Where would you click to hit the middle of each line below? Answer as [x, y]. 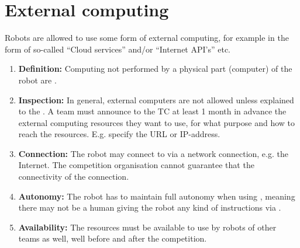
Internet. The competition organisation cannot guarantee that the [136, 165]
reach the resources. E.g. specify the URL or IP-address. [119, 134]
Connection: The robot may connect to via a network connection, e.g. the [153, 153]
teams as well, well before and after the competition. [113, 238]
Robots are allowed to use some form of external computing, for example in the [147, 38]
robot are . [37, 80]
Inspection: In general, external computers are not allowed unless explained [156, 99]
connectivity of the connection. [74, 177]
